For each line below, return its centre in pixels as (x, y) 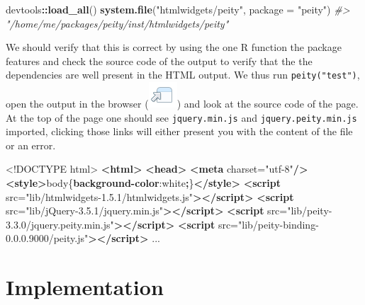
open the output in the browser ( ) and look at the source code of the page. (182, 104)
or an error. (31, 145)
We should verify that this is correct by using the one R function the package (174, 47)
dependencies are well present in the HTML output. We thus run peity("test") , (183, 75)
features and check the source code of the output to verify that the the (159, 61)
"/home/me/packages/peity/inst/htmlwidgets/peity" (117, 23)
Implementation (85, 287)
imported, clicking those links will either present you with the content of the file (179, 131)
